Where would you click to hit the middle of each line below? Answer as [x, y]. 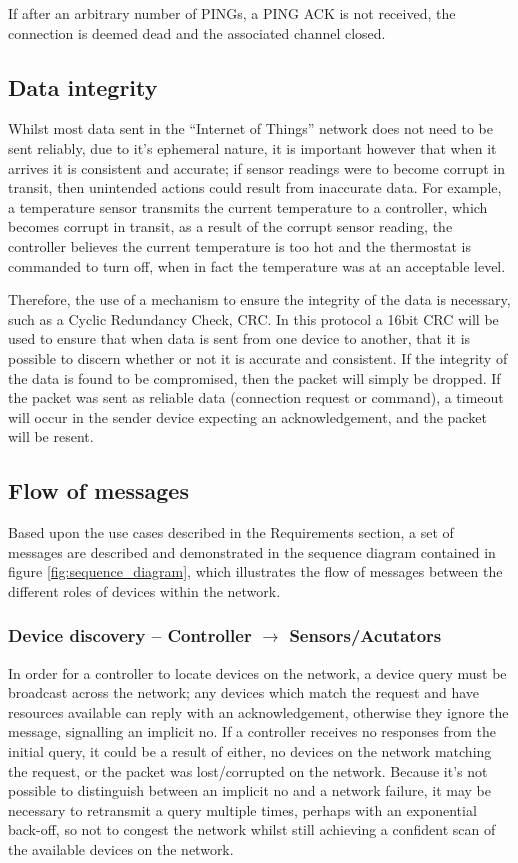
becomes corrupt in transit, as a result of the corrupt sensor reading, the [230, 226]
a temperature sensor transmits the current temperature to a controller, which [248, 206]
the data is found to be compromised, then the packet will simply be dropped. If [254, 377]
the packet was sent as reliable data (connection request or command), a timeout [256, 397]
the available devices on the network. [121, 849]
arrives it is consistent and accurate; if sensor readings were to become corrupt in [257, 167]
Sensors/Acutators [365, 635]
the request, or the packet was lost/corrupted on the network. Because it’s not [248, 770]
